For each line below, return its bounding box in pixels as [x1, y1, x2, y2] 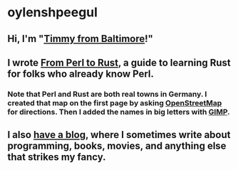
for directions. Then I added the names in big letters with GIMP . [7, 107, 230, 117]
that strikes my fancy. [7, 151, 106, 164]
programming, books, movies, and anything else [7, 140, 227, 152]
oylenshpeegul [7, 4, 98, 21]
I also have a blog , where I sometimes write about [7, 129, 231, 141]
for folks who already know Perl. [7, 68, 155, 80]
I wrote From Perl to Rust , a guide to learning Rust [7, 56, 232, 68]
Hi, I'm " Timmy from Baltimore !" [7, 33, 153, 45]
